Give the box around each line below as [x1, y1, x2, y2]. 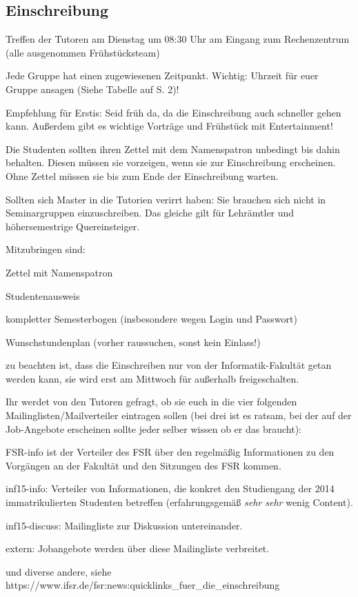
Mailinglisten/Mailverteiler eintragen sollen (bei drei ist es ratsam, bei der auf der [6, 408, 352, 423]
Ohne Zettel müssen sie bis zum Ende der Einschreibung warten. [6, 168, 279, 183]
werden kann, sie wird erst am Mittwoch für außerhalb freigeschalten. [6, 371, 299, 385]
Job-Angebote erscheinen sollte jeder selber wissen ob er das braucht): [6, 421, 301, 436]
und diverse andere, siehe [6, 564, 112, 578]
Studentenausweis [6, 288, 80, 303]
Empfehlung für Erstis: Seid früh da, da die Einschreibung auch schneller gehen [6, 105, 341, 119]
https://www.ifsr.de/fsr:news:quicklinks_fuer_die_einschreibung [6, 578, 280, 592]
